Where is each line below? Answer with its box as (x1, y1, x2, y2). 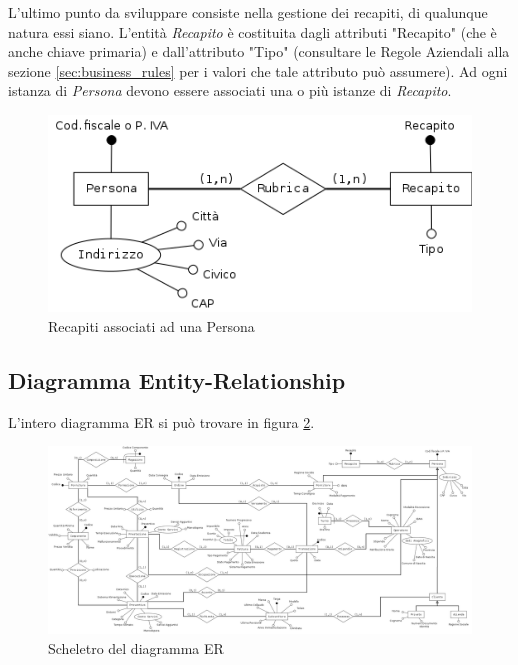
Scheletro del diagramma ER (48, 637, 224, 658)
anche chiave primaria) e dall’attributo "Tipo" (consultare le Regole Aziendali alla (8, 41, 510, 62)
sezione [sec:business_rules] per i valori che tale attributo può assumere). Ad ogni (8, 60, 508, 81)
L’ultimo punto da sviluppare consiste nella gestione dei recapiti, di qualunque (8, 2, 488, 22)
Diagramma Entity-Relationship (8, 364, 346, 395)
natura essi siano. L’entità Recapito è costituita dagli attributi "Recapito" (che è (8, 21, 497, 42)
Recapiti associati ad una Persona (48, 316, 255, 336)
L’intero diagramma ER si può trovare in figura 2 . (8, 411, 315, 432)
